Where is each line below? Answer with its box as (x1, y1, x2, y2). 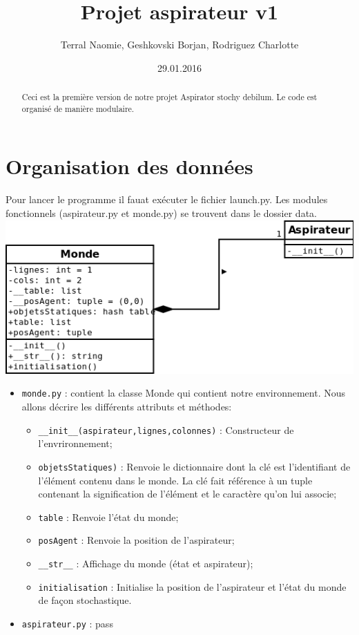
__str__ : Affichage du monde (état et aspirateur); (38, 556, 253, 570)
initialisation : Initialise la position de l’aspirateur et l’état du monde (38, 579, 347, 594)
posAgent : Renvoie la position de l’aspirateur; (38, 533, 235, 547)
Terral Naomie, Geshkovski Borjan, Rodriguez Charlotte (60, 37, 299, 52)
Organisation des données (6, 152, 253, 180)
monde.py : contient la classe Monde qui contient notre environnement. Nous (21, 386, 346, 400)
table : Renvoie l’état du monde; (38, 509, 179, 524)
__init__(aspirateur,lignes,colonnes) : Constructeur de (38, 422, 294, 437)
